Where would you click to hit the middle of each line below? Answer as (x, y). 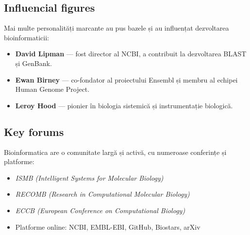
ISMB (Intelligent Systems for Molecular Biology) (89, 177)
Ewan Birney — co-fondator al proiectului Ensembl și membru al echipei (126, 79)
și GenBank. (33, 63)
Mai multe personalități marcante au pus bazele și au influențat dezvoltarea (117, 28)
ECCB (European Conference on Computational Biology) (100, 210)
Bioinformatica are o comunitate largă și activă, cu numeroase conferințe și (115, 152)
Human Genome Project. (52, 89)
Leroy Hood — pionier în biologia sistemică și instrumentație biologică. (124, 105)
